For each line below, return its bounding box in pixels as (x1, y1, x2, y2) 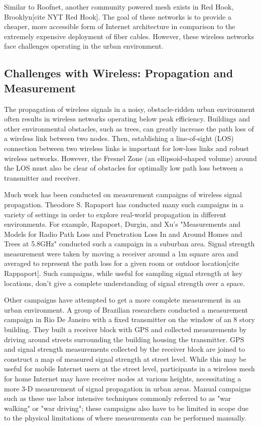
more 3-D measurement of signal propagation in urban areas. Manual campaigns (4, 383, 251, 393)
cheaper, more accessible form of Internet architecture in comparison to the (4, 21, 235, 32)
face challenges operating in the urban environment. (4, 41, 164, 51)
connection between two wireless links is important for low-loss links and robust (4, 143, 249, 153)
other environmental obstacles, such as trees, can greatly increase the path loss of (4, 123, 254, 133)
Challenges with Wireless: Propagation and (4, 65, 233, 81)
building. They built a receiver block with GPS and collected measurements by (4, 324, 247, 335)
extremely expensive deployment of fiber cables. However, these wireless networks (4, 31, 254, 41)
